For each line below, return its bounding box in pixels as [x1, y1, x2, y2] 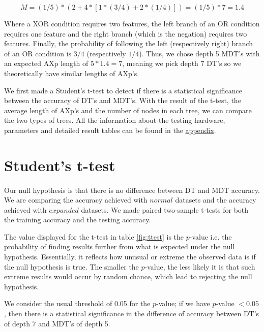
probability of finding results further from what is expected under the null [4, 241, 235, 252]
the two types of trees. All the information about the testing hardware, [4, 115, 225, 125]
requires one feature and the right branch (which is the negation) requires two [4, 28, 247, 39]
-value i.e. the [189, 231, 232, 242]
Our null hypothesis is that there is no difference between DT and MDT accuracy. [4, 184, 260, 195]
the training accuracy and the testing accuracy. [4, 214, 151, 225]
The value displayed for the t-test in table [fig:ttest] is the [4, 231, 184, 242]
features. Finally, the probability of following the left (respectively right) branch [4, 38, 253, 49]
